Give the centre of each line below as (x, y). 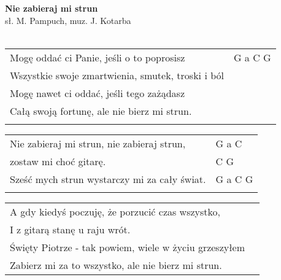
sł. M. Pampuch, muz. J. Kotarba (68, 20)
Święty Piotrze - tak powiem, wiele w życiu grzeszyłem (128, 247)
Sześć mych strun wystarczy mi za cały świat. (108, 179)
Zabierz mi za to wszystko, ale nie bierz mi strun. (116, 265)
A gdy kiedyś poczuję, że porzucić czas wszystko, (115, 211)
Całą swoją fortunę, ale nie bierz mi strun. (101, 111)
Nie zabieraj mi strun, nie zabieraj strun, (98, 143)
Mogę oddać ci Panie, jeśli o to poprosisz (98, 57)
